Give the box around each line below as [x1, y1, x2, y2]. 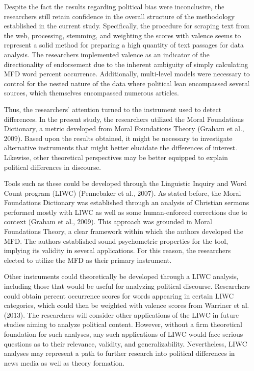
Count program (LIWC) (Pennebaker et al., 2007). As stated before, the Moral [4, 187, 241, 198]
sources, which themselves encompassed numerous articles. [4, 88, 179, 98]
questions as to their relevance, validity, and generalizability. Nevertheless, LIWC [4, 338, 247, 348]
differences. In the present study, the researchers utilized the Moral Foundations [4, 114, 244, 124]
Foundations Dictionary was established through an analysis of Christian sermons [4, 197, 249, 208]
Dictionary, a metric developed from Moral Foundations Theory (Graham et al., [4, 123, 244, 134]
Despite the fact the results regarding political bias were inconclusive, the [4, 1, 225, 11]
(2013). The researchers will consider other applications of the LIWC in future [4, 309, 239, 320]
